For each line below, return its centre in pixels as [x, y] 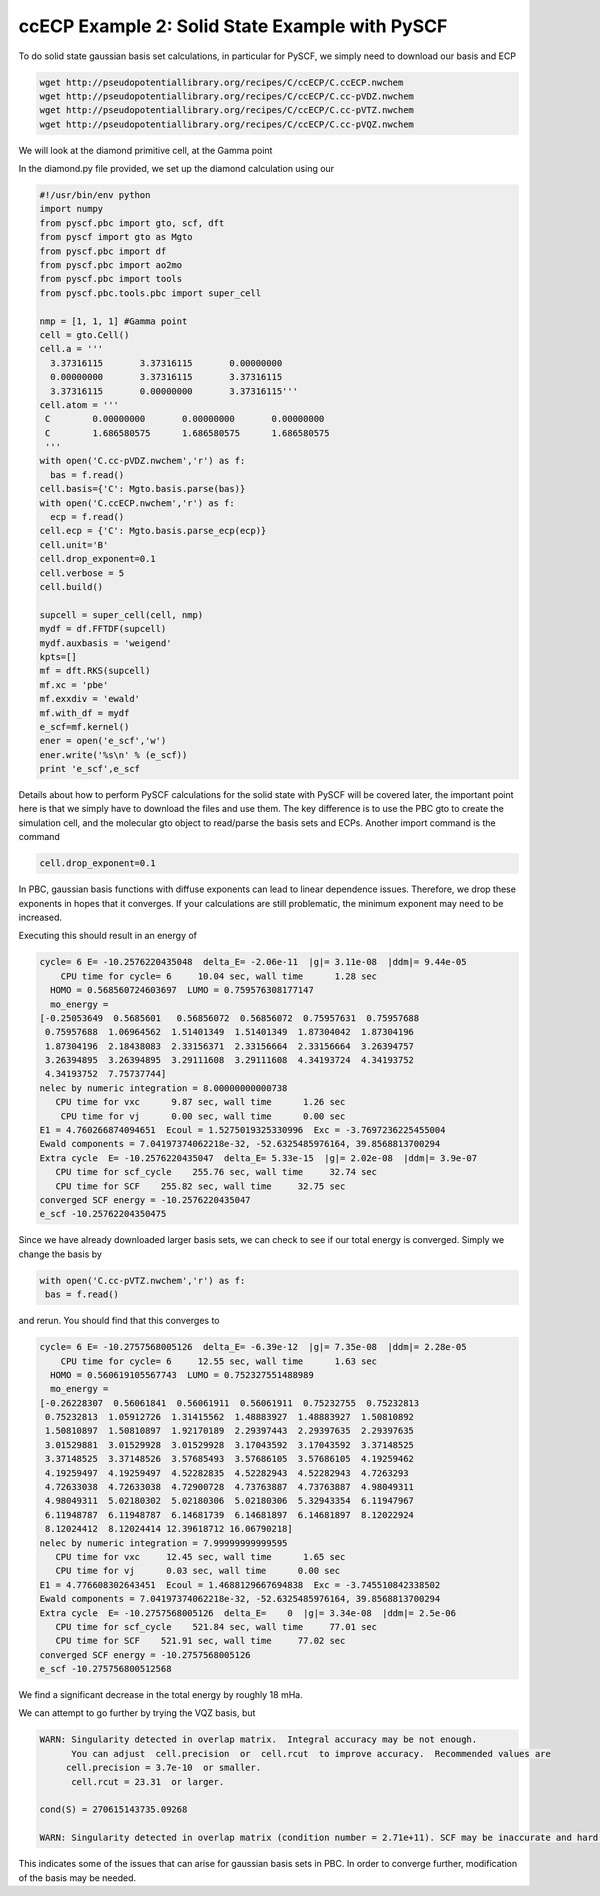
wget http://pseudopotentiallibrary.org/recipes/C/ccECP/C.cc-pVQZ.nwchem [227, 124]
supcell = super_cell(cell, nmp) [121, 614]
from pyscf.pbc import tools [111, 279]
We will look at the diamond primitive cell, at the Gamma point [145, 150]
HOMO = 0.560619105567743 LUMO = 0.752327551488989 [182, 1374]
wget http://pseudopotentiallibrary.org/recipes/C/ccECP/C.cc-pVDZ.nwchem [227, 96]
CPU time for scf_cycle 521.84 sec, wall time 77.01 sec [216, 1626]
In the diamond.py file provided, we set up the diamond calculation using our [176, 169]
